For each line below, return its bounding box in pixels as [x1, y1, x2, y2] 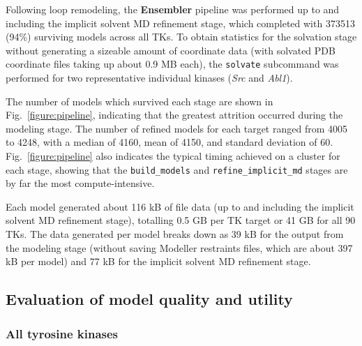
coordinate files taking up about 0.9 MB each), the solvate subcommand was [6, 57, 339, 71]
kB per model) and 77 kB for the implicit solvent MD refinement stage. [6, 254, 311, 269]
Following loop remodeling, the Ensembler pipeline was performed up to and [6, 2, 340, 16]
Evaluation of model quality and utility [6, 288, 293, 310]
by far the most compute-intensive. [6, 176, 155, 190]
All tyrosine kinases [6, 324, 119, 342]
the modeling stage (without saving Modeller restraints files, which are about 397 [6, 240, 353, 255]
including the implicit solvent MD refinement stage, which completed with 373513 [6, 15, 355, 30]
